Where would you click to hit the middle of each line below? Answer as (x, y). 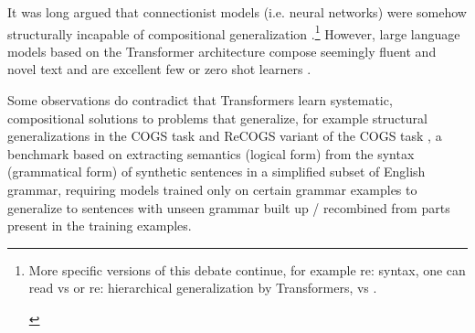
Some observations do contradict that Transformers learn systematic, (200, 100)
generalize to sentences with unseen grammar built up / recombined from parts (229, 207)
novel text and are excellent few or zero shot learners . (159, 69)
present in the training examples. (100, 226)
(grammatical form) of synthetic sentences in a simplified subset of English (216, 172)
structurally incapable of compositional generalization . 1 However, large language (234, 32)
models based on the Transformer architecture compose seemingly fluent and (222, 51)
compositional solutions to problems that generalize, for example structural (217, 118)
